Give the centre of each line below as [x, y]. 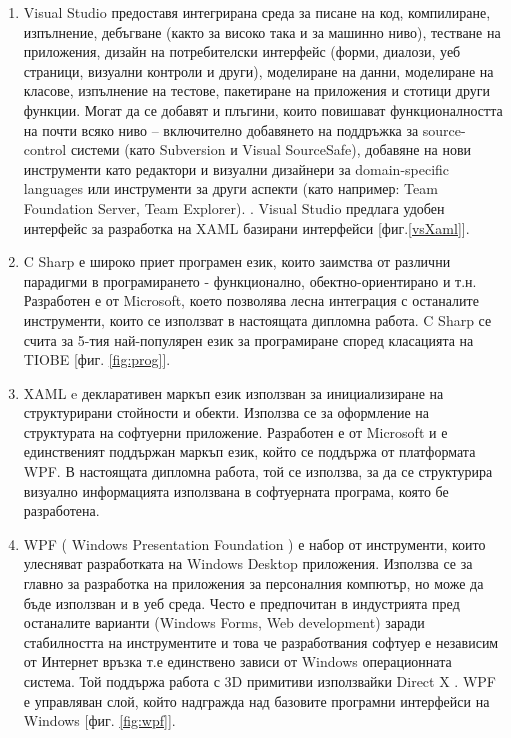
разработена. [61, 510]
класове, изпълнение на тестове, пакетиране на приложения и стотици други [256, 90]
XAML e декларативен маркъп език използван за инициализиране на [233, 392]
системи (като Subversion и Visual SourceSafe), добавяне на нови [270, 149]
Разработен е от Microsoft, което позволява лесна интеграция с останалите [251, 300]
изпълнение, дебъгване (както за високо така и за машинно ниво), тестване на [262, 31]
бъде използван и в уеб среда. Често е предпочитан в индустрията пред [241, 602]
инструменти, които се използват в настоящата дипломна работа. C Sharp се [257, 319]
